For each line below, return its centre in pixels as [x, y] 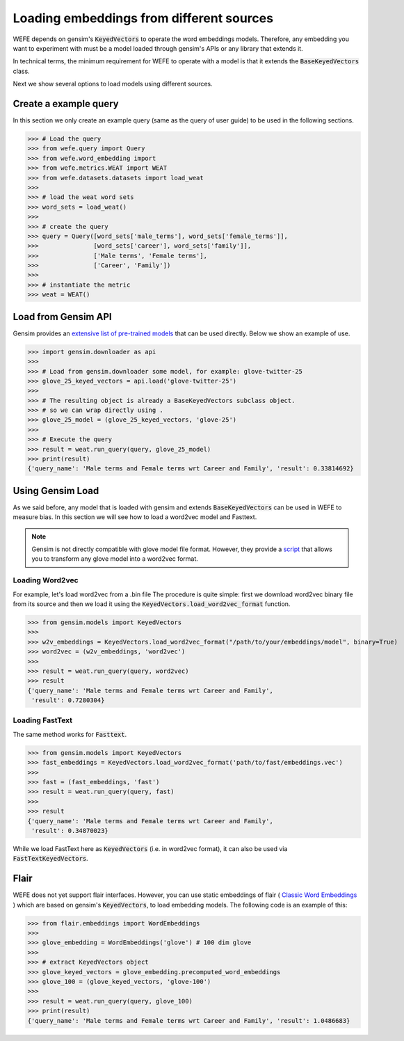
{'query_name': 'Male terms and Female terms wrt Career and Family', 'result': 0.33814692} [191, 469]
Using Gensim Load [56, 491]
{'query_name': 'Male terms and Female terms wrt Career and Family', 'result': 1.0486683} [189, 1020]
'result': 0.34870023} [70, 831]
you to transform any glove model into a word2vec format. [115, 559]
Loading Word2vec [46, 580]
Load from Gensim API [62, 317]
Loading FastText [43, 720]
